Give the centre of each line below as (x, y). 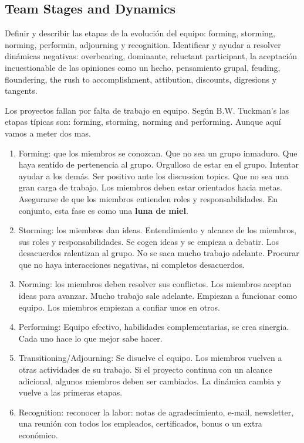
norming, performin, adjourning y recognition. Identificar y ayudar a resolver (143, 44)
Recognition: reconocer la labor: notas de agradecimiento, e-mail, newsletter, (156, 412)
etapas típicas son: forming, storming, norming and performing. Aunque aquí (143, 122)
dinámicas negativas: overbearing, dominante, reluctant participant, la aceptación (151, 56)
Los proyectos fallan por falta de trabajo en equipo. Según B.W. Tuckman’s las (147, 110)
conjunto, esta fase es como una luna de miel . (103, 210)
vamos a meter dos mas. (48, 133)
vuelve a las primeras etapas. (70, 392)
